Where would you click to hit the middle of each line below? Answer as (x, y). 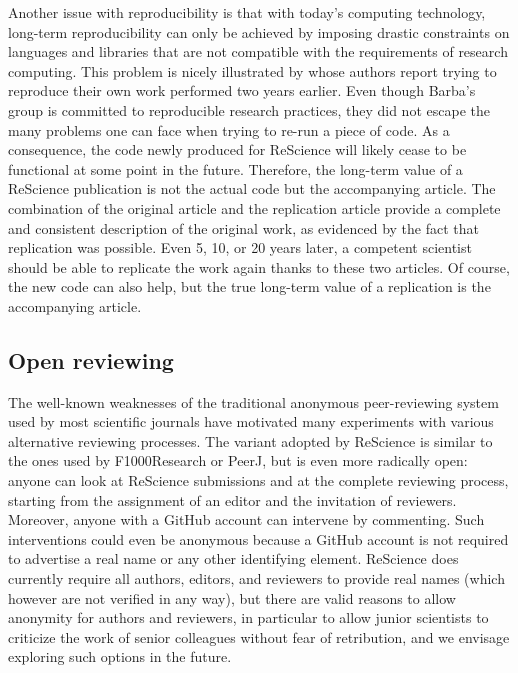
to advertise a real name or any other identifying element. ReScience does (233, 558)
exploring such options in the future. (120, 656)
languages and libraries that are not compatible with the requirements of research (258, 51)
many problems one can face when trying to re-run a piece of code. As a (229, 129)
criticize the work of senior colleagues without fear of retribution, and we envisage (259, 636)
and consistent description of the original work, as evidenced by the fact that (243, 227)
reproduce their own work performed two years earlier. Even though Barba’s (242, 90)
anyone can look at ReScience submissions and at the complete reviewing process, (258, 480)
